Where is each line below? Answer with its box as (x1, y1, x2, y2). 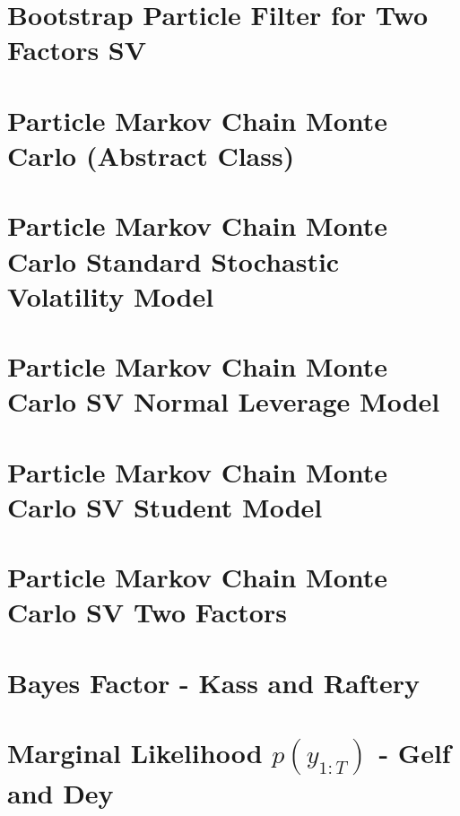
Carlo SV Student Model (7, 488, 323, 525)
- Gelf (378, 734, 451, 771)
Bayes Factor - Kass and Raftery (7, 664, 420, 700)
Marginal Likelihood (7, 734, 263, 771)
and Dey (7, 775, 114, 812)
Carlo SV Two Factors (7, 594, 287, 630)
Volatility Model (7, 277, 214, 314)
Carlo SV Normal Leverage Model (7, 383, 440, 420)
